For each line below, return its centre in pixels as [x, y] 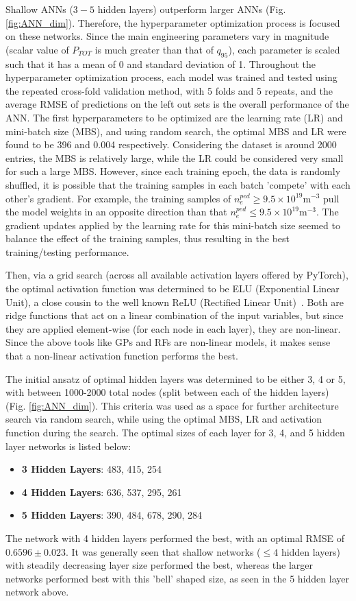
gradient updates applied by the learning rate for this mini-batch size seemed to [173, 225]
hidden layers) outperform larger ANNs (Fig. [192, 9]
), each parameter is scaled [284, 49]
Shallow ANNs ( [39, 9]
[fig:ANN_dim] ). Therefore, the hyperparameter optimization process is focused [173, 22]
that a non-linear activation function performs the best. [122, 356]
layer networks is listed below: [68, 446]
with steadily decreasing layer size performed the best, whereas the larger [160, 565]
